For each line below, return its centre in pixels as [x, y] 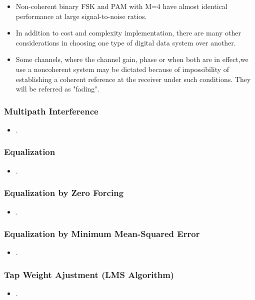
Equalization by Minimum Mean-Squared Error [102, 234]
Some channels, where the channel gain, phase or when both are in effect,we [132, 59]
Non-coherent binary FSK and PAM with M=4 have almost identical [121, 6]
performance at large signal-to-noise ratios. [81, 16]
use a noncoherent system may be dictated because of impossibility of [122, 69]
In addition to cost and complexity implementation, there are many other [128, 33]
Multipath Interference [51, 111]
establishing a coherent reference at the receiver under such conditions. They [133, 79]
